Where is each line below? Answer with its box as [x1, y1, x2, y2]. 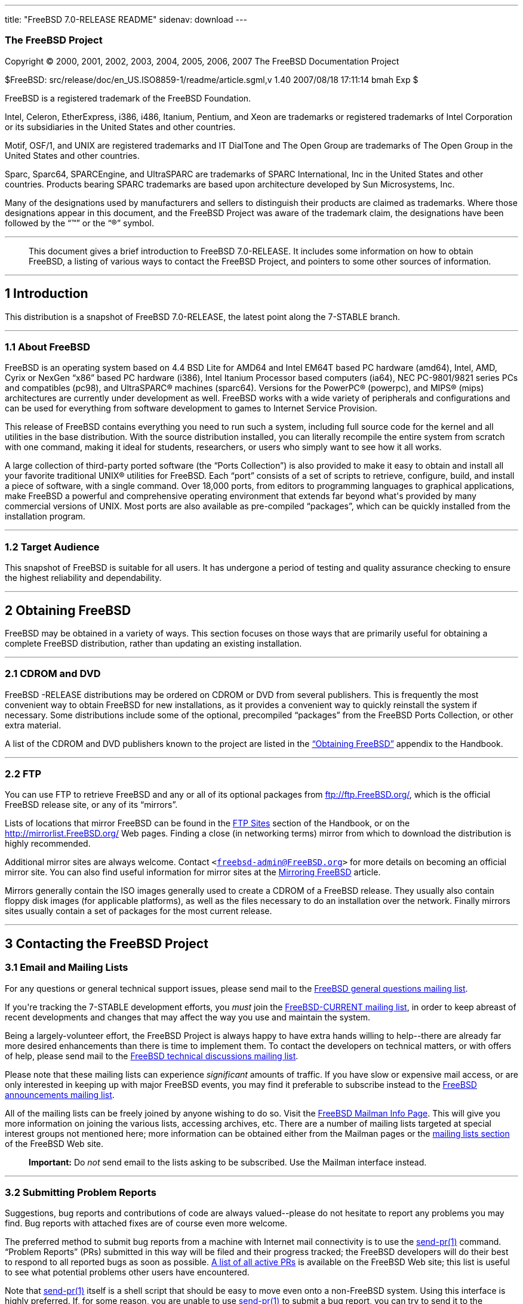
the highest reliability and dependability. [5, 573, 162, 583]
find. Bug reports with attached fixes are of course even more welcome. [5, 1218, 287, 1229]
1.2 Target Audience [5, 540, 100, 553]
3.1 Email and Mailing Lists [5, 961, 128, 974]
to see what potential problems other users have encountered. [5, 1267, 250, 1278]
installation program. [5, 511, 85, 522]
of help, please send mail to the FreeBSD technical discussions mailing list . [5, 1050, 299, 1061]
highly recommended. [5, 838, 91, 849]
